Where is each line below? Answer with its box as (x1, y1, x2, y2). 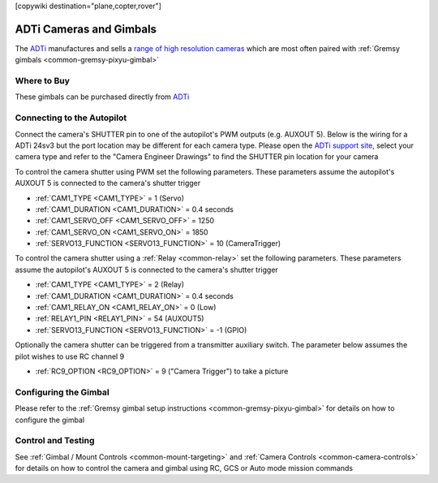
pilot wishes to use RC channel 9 (15, 351, 125, 361)
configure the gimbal (15, 415, 85, 425)
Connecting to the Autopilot (15, 112, 127, 123)
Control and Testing (15, 435, 95, 446)
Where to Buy (15, 75, 71, 87)
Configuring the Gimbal (15, 386, 109, 398)
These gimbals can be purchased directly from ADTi (15, 92, 190, 101)
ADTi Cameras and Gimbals (15, 22, 157, 36)
